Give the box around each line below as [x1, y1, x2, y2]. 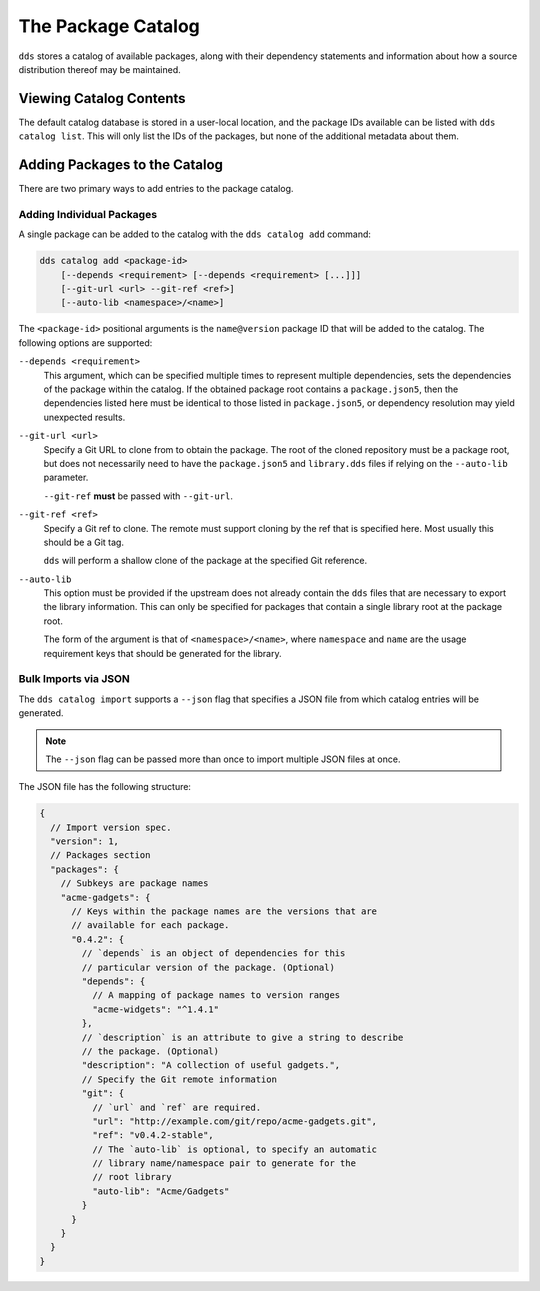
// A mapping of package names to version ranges [91, 990, 341, 1001]
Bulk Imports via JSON [18, 672, 130, 686]
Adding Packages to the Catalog [18, 156, 224, 174]
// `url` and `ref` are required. [91, 1101, 262, 1113]
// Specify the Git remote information [81, 1073, 277, 1085]
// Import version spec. [50, 821, 172, 833]
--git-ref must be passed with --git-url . [43, 490, 234, 502]
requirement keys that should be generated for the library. [43, 647, 282, 659]
